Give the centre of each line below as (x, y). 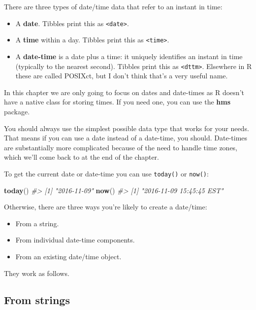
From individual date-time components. (75, 240)
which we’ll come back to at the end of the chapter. (81, 157)
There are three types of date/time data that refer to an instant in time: (113, 6)
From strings (37, 299)
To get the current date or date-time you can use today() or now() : (106, 173)
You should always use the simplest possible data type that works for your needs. (127, 128)
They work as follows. (37, 273)
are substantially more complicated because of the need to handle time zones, (121, 147)
